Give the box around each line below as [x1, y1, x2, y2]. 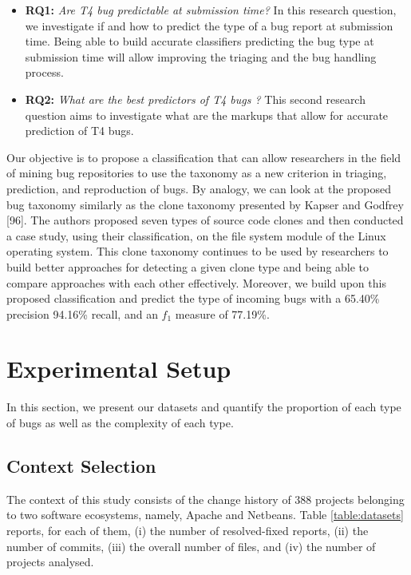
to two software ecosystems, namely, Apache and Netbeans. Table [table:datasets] [6, 506, 404, 523]
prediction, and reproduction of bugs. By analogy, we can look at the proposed [6, 180, 392, 196]
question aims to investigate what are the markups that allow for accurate [25, 106, 389, 123]
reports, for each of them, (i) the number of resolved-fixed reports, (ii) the [6, 521, 369, 538]
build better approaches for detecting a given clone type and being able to [6, 258, 370, 275]
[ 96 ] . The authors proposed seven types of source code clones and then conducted [6, 212, 404, 228]
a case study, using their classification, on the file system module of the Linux [6, 227, 386, 244]
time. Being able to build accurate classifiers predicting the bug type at [25, 33, 374, 50]
